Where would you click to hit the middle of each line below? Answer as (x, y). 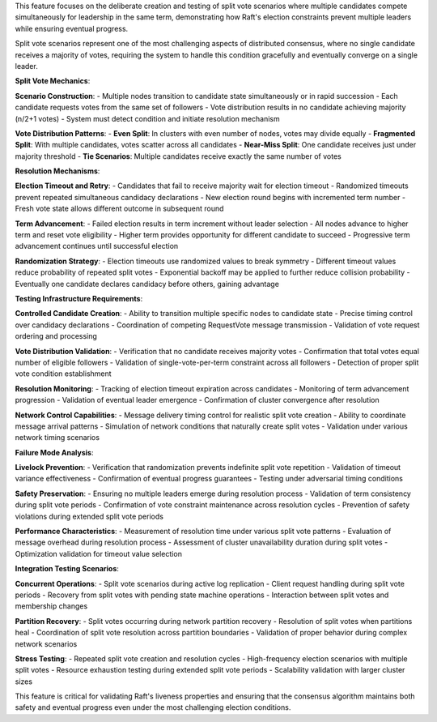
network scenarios (46, 643)
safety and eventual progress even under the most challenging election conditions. (153, 707)
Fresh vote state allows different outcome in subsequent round (119, 209)
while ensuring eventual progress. (72, 28)
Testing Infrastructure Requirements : (79, 298)
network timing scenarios (57, 438)
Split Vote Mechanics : (53, 81)
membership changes (51, 606)
